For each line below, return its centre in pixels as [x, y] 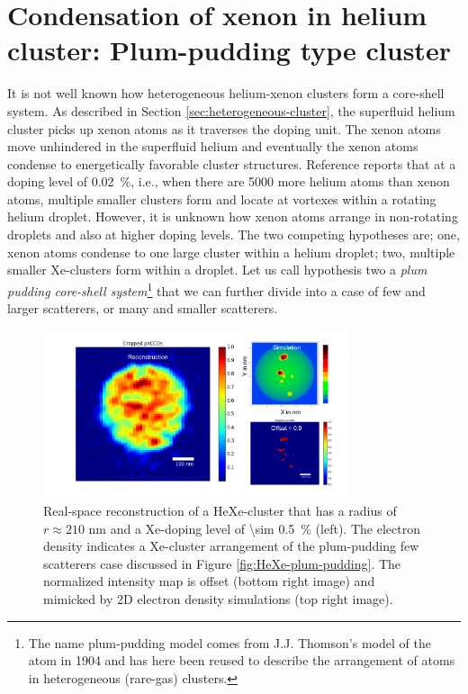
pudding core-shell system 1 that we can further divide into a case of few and [216, 289]
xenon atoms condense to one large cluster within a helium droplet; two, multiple [231, 252]
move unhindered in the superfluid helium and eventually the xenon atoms [213, 146]
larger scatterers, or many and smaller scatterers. [143, 308]
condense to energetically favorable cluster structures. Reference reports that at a [232, 163]
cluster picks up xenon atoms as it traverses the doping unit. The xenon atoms [224, 128]
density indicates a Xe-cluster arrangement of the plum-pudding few [231, 546]
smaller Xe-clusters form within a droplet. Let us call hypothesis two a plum [217, 270]
